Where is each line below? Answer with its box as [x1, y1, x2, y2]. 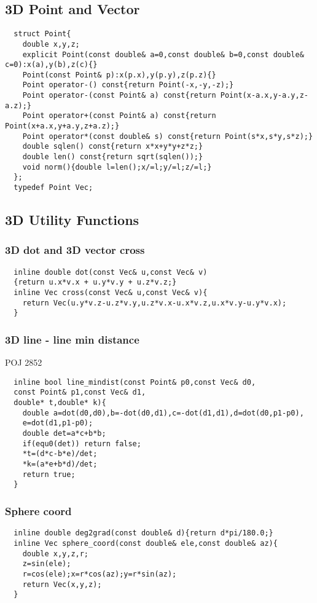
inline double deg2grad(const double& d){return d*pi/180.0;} [14, 529, 273, 538]
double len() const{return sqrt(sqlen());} [22, 152, 203, 162]
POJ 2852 [5, 356, 42, 369]
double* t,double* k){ [14, 398, 106, 408]
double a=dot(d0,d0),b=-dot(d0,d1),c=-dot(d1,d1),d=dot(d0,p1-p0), [22, 408, 304, 417]
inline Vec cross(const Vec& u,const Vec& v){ [14, 288, 208, 298]
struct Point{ [14, 30, 71, 39]
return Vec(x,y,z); [22, 580, 102, 589]
